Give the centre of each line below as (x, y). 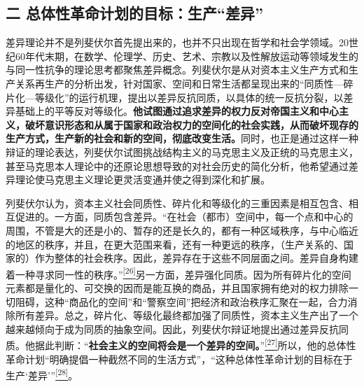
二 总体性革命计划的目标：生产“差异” (135, 13)
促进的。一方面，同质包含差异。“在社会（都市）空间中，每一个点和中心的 (184, 217)
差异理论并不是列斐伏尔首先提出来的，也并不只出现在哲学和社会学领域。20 (177, 42)
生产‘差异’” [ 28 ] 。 (42, 374)
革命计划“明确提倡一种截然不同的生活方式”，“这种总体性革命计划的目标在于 (179, 359)
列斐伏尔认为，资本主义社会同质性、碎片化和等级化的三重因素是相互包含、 (177, 203)
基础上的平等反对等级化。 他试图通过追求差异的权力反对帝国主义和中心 (177, 111)
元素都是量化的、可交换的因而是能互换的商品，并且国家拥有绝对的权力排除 (177, 287)
